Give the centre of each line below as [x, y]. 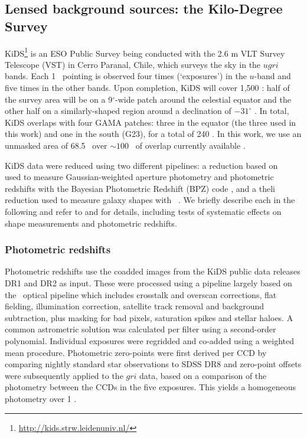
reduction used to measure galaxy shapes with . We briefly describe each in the [150, 200]
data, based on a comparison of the [203, 375]
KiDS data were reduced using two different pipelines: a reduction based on [141, 165]
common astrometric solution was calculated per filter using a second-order [141, 329]
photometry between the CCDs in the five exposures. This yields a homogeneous [151, 387]
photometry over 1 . [41, 398]
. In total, [272, 111]
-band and [272, 76]
